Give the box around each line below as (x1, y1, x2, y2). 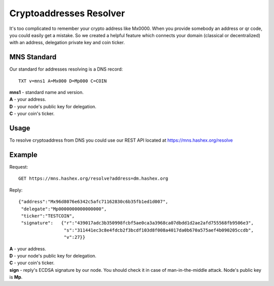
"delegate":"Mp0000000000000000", (21, 206, 107, 212)
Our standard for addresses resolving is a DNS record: (9, 66, 123, 72)
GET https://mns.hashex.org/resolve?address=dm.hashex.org (18, 176, 168, 181)
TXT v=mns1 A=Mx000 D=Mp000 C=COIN (18, 78, 107, 84)
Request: (9, 164, 28, 170)
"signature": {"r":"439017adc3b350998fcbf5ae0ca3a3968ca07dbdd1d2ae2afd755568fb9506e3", (21, 220, 254, 226)
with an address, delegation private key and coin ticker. (9, 40, 125, 46)
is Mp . (9, 274, 23, 280)
